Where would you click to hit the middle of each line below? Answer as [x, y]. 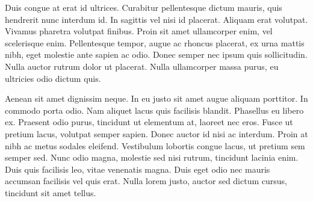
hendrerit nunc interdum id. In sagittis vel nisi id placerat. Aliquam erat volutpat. [156, 19]
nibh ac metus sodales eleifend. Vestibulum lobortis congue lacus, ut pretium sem [155, 145]
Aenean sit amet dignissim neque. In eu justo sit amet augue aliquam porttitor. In [156, 98]
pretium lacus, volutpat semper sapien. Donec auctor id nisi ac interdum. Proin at [156, 133]
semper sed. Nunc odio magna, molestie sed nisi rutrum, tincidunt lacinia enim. [152, 157]
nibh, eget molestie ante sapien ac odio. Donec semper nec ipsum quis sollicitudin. [156, 54]
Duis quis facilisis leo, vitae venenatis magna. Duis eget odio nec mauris [138, 169]
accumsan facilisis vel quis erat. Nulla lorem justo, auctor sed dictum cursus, [146, 181]
